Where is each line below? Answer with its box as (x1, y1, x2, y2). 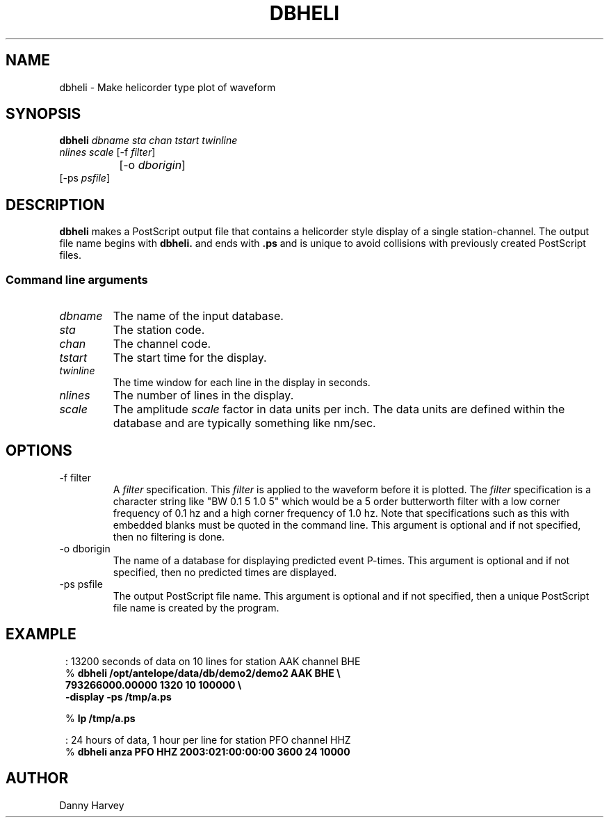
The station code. (113, 323, 205, 337)
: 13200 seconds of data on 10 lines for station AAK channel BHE (65, 655, 361, 667)
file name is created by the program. (113, 601, 279, 614)
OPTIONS (6, 442, 72, 460)
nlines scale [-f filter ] (59, 146, 156, 159)
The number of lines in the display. (113, 388, 294, 403)
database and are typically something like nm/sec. (113, 416, 376, 431)
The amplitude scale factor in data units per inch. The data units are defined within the (113, 402, 565, 417)
